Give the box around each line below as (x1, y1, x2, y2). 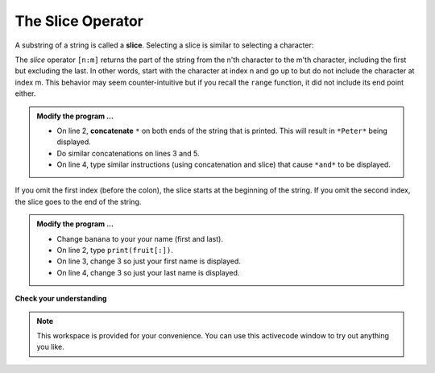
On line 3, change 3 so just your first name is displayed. (56, 256, 242, 266)
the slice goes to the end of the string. (14, 197, 142, 206)
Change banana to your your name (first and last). (56, 234, 223, 243)
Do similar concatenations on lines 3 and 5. (56, 148, 201, 158)
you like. (36, 342, 64, 352)
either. (14, 89, 36, 98)
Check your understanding (14, 294, 107, 304)
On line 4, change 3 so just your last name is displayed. (56, 267, 240, 277)
